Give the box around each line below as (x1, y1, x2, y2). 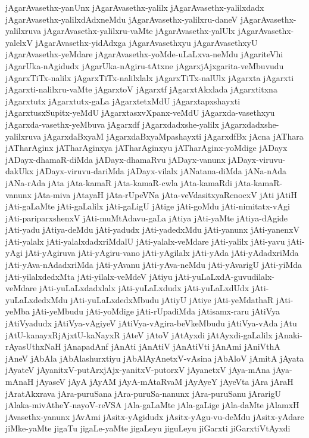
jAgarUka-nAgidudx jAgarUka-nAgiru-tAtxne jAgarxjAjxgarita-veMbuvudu (5, 59, 284, 72)
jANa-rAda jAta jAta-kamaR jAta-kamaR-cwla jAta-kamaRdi (5, 176, 232, 189)
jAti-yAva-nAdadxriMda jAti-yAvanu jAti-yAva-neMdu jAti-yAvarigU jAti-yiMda (5, 258, 302, 271)
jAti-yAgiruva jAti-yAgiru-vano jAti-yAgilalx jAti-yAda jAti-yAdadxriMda (25, 246, 299, 259)
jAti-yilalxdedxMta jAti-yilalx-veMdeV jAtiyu (5, 270, 173, 282)
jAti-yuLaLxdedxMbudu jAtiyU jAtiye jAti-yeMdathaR (70, 293, 274, 306)
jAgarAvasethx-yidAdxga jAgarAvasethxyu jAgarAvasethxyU (35, 36, 258, 48)
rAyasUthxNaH (5, 340, 61, 353)
